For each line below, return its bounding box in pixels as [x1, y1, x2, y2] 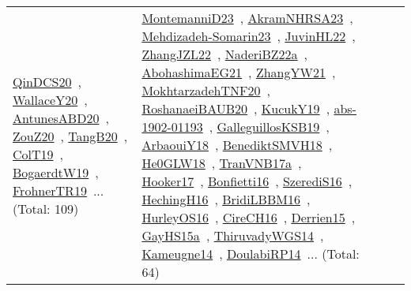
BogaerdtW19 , [13, 162, 99, 181]
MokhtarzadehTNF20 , [141, 81, 270, 99]
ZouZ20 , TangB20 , [13, 126, 128, 145]
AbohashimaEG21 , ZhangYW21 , [141, 63, 336, 81]
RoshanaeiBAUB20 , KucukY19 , [141, 99, 330, 118]
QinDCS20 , [13, 72, 81, 91]
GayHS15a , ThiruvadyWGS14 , [141, 226, 324, 244]
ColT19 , [13, 144, 64, 163]
